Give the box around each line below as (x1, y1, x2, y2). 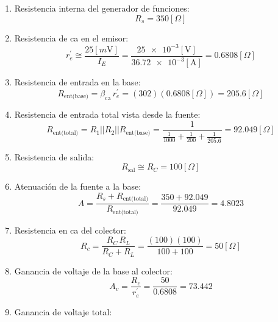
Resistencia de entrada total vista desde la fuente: (14, 108, 201, 121)
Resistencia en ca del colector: (14, 223, 126, 236)
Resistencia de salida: (14, 150, 94, 163)
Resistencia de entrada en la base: (14, 76, 141, 88)
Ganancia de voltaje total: (14, 305, 112, 318)
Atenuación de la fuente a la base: (14, 180, 141, 193)
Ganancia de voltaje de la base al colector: (14, 264, 173, 277)
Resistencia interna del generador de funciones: (14, 2, 190, 14)
